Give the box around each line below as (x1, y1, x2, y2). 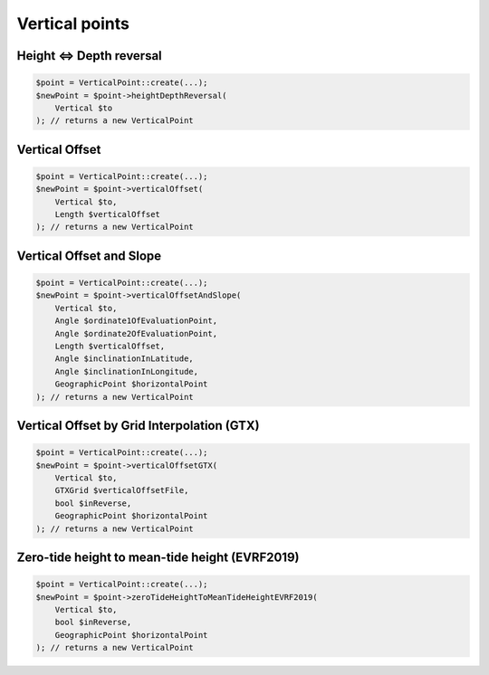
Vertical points (16, 14, 130, 33)
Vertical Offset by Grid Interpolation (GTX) (16, 418, 260, 433)
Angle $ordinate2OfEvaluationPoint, (54, 328, 217, 338)
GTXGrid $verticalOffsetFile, (54, 485, 189, 496)
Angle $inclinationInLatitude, (54, 354, 194, 364)
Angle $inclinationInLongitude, (54, 366, 199, 376)
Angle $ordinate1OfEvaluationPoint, (54, 316, 217, 326)
